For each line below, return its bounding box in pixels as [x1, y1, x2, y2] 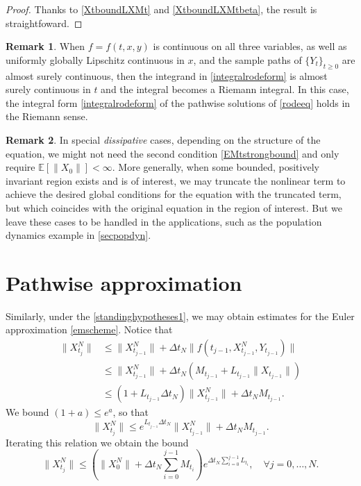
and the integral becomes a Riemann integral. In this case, [101, 82, 349, 97]
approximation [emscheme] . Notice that [6, 322, 173, 337]
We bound [6, 405, 49, 419]
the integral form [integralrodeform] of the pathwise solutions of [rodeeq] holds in [6, 95, 351, 110]
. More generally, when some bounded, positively [112, 160, 319, 174]
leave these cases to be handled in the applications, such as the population [6, 214, 322, 228]
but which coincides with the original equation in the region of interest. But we [6, 200, 343, 215]
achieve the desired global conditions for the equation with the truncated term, [6, 187, 342, 201]
